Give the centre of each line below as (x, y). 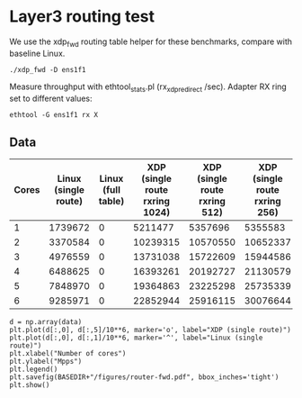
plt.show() (30, 385)
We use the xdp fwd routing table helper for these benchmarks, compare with (151, 42)
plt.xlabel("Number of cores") (68, 354)
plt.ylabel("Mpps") (46, 362)
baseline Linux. (37, 53)
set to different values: (51, 98)
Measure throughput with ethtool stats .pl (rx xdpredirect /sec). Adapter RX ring (148, 87)
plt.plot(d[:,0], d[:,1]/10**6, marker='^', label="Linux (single (136, 338)
